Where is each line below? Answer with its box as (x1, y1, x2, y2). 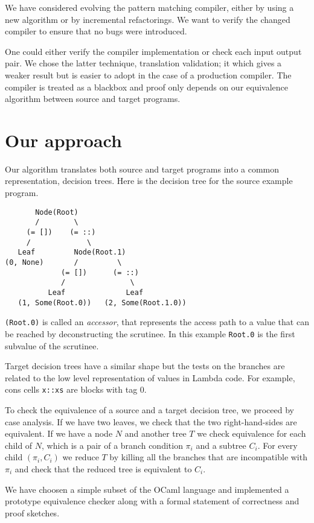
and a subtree (196, 439, 246, 451)
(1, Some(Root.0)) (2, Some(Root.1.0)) (18, 298, 187, 307)
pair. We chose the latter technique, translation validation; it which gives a (5, 57, 282, 69)
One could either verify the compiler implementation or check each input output (5, 45, 302, 57)
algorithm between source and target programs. (5, 92, 181, 105)
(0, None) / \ (5, 258, 122, 267)
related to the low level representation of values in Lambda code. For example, (5, 371, 295, 384)
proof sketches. (5, 506, 60, 519)
